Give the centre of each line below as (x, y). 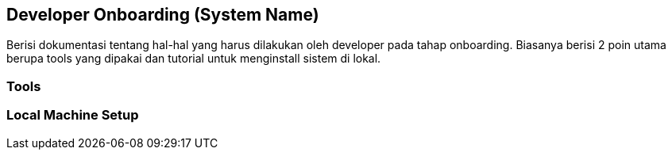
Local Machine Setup (73, 115)
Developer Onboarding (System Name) (163, 15)
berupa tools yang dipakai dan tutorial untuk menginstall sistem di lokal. (194, 59)
